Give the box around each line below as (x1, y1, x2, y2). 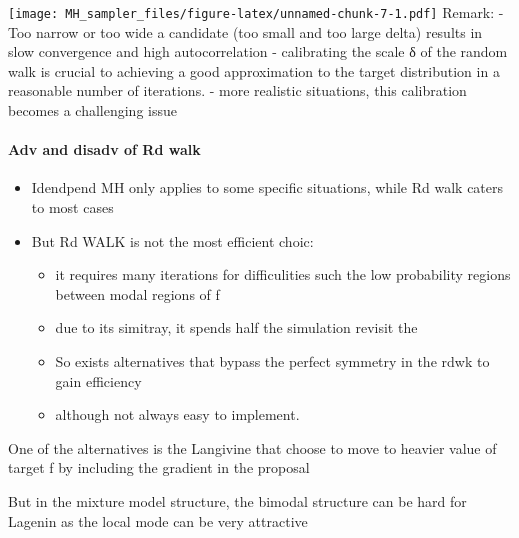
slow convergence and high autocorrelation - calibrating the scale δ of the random (8, 41, 508, 62)
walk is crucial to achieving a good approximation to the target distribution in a (8, 60, 500, 81)
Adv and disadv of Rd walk (8, 139, 201, 160)
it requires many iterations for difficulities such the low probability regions (55, 264, 511, 285)
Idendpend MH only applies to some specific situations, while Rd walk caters (31, 177, 504, 198)
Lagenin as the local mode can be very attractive (8, 510, 308, 531)
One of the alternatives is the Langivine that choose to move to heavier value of (8, 437, 497, 458)
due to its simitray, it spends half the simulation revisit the (55, 317, 418, 338)
